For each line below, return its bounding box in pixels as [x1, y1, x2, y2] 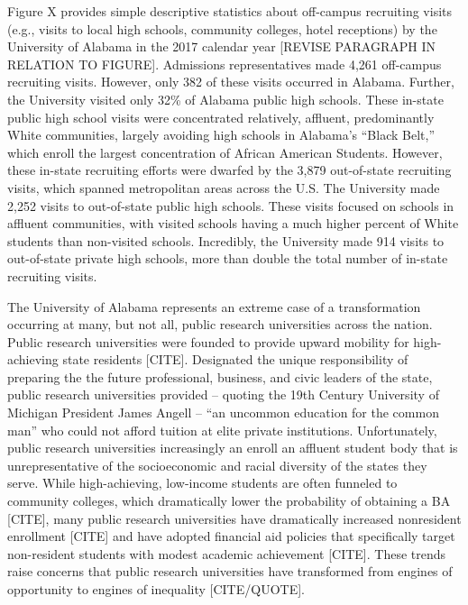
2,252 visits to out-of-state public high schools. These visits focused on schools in [7, 196, 454, 215]
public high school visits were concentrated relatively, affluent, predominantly [7, 107, 435, 126]
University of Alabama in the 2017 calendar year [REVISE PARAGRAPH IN [7, 37, 436, 56]
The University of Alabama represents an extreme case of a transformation [7, 297, 421, 316]
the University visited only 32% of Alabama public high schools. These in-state [7, 89, 444, 108]
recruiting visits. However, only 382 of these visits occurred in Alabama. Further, [7, 72, 454, 91]
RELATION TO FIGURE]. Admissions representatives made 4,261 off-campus [7, 54, 442, 73]
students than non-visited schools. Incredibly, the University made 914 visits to [7, 231, 445, 250]
